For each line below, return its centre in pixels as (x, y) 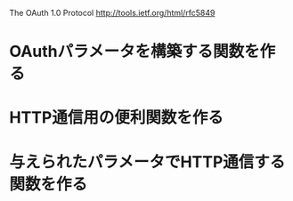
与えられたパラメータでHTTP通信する (147, 161)
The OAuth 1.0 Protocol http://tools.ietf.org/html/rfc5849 (112, 13)
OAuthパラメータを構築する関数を (134, 52)
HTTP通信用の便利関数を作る (117, 118)
